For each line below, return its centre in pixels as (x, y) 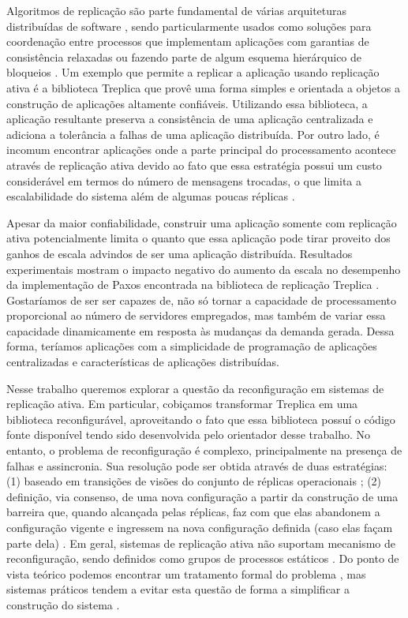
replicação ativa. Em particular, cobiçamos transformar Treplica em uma (182, 404)
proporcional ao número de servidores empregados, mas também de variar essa (196, 315)
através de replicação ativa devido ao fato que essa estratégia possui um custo (194, 165)
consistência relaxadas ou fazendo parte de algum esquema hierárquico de (184, 56)
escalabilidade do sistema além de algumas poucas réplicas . (151, 196)
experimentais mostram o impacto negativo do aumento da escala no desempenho (204, 269)
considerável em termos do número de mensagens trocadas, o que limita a (184, 180)
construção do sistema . (63, 604)
